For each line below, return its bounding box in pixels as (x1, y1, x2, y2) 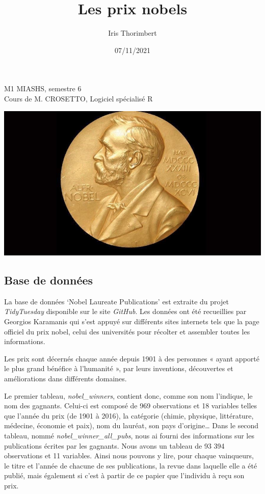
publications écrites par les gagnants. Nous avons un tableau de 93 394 (4, 440, 225, 451)
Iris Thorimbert (108, 28, 157, 38)
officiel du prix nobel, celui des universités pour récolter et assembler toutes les (4, 326, 250, 336)
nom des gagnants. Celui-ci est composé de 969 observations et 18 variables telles (4, 400, 257, 411)
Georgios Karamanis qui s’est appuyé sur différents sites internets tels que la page (4, 316, 259, 326)
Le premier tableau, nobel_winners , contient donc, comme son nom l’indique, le (4, 390, 253, 401)
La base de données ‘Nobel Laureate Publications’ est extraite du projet (4, 296, 229, 306)
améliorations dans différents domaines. (4, 373, 127, 383)
